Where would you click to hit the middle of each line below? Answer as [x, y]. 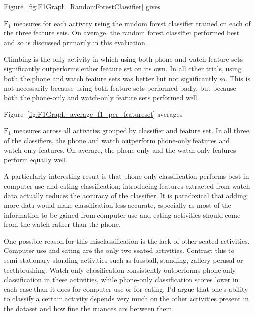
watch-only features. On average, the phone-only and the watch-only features [120, 150]
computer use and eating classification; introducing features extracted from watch [127, 185]
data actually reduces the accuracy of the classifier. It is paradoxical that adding [125, 195]
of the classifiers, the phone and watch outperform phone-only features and [117, 140]
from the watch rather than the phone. [62, 224]
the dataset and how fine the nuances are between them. [89, 308]
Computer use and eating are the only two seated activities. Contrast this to [119, 250]
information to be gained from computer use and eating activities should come [122, 214]
